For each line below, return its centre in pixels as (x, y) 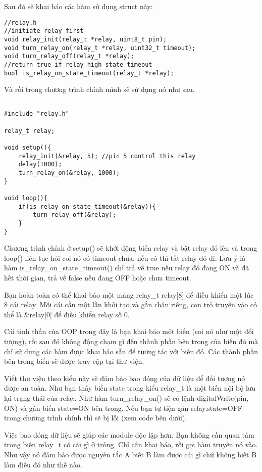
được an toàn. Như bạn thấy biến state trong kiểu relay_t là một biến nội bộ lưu (130, 388)
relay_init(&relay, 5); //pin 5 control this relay (107, 156)
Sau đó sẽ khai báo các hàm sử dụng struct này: (78, 6)
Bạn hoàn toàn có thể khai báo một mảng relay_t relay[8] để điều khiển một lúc (129, 294)
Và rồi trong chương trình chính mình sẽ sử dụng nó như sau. (99, 89)
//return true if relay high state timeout (78, 64)
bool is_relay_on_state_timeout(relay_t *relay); (89, 73)
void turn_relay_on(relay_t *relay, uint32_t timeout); (100, 48)
